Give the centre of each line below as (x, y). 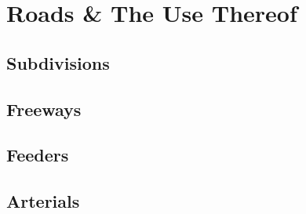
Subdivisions (58, 62)
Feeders (38, 155)
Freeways (44, 109)
